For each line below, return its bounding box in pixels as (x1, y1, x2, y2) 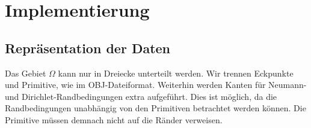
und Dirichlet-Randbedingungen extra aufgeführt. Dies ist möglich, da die (5, 90, 277, 102)
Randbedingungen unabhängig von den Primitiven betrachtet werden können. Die (5, 102, 306, 114)
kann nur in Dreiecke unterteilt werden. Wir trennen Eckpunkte (58, 66, 294, 79)
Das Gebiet (5, 66, 46, 79)
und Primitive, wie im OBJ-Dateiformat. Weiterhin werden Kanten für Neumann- (5, 78, 307, 91)
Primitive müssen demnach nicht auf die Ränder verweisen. (5, 113, 223, 126)
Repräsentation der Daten (5, 38, 171, 57)
